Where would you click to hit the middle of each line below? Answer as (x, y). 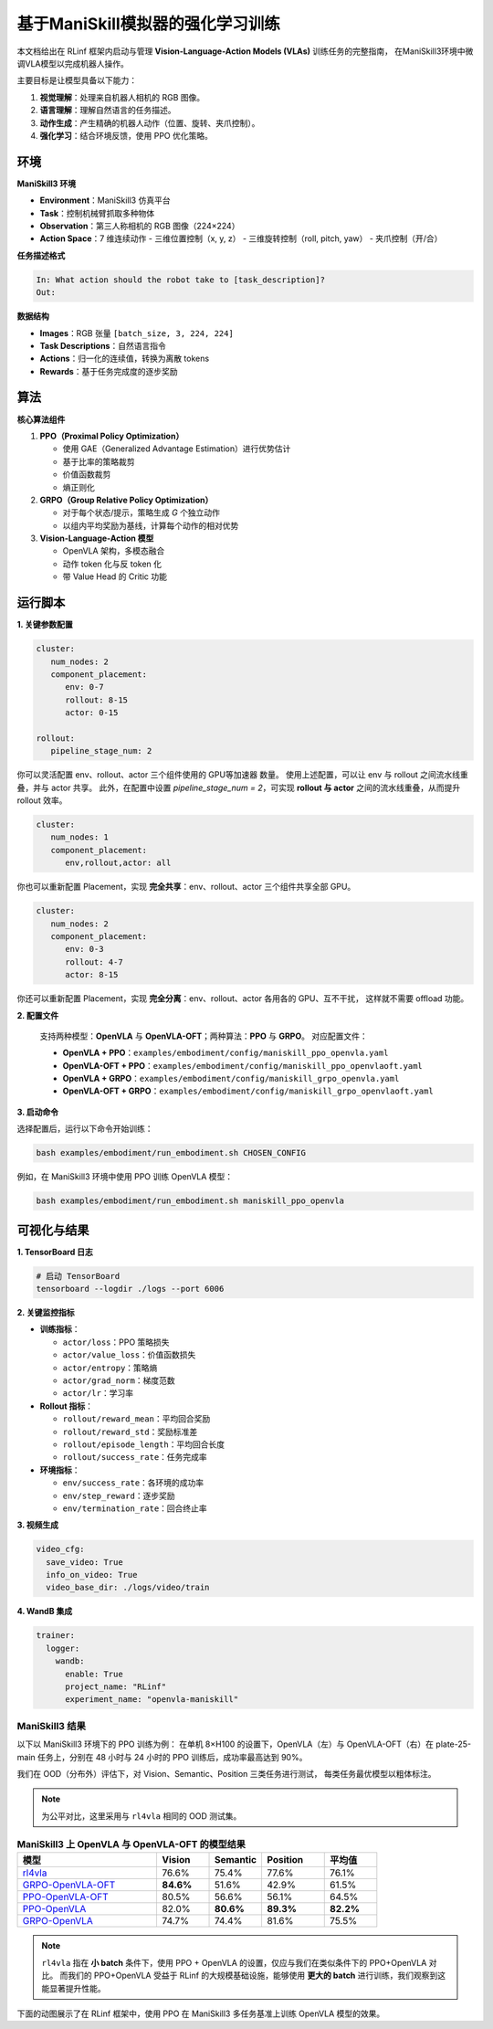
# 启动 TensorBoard (78, 1276)
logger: (63, 1648)
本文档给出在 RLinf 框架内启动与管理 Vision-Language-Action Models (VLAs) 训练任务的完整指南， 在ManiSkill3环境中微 (245, 51)
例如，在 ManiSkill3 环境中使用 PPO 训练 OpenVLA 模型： (125, 1177)
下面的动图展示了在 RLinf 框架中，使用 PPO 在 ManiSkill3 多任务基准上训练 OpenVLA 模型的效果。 (201, 2013)
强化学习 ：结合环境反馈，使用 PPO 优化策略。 (126, 135)
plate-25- (453, 1744)
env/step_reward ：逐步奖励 (119, 1495)
